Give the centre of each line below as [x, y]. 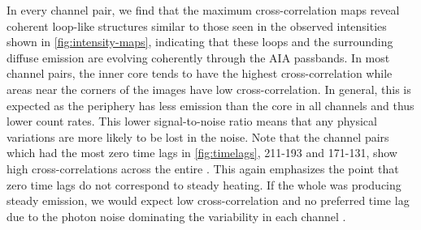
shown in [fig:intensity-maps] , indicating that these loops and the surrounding [200, 42]
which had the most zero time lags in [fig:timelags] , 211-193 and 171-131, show [202, 153]
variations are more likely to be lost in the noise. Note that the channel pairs [198, 136]
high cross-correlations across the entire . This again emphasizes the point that [203, 168]
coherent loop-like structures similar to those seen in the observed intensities [197, 26]
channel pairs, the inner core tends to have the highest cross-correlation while [200, 73]
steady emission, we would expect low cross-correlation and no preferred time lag [208, 200]
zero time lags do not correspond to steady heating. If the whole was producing [204, 184]
